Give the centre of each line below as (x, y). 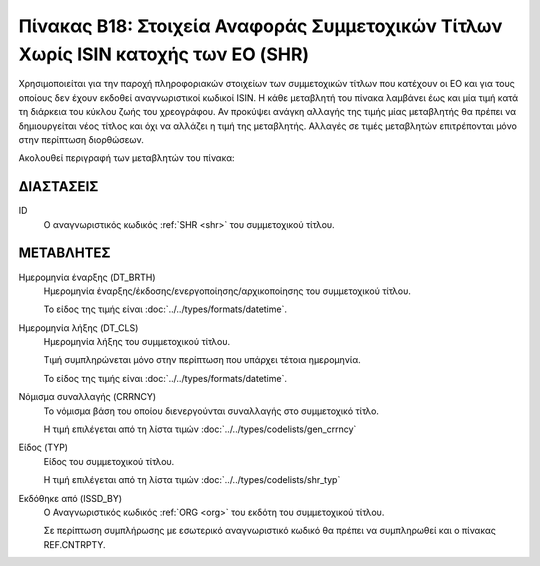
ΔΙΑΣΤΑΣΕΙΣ (58, 186)
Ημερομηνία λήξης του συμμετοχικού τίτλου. (137, 342)
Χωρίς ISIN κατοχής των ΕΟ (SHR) (164, 54)
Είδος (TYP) (43, 447)
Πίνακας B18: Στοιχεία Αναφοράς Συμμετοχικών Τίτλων (260, 26)
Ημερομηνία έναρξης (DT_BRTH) (87, 277)
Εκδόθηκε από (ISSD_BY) (70, 498)
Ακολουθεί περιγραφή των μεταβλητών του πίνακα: (126, 158)
